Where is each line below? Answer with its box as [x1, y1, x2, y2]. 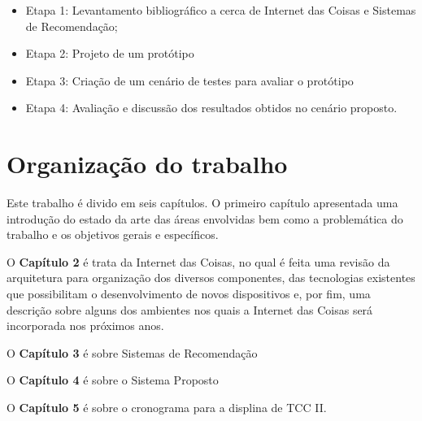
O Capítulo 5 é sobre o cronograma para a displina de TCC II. [7, 399, 327, 416]
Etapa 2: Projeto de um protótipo [25, 45, 194, 62]
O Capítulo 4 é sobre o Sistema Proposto [7, 371, 219, 388]
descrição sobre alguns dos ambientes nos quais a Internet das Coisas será [7, 301, 373, 318]
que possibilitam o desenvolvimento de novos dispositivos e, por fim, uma [7, 285, 371, 302]
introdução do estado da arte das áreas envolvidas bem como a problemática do [7, 210, 403, 227]
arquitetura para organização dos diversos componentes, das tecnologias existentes [7, 269, 415, 286]
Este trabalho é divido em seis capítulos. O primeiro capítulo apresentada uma [7, 194, 398, 211]
